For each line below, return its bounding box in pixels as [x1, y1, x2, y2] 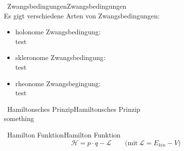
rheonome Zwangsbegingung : [15, 78, 101, 88]
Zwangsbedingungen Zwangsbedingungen [7, 1, 126, 11]
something [4, 113, 34, 123]
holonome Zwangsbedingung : [15, 27, 101, 37]
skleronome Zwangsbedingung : [15, 52, 106, 62]
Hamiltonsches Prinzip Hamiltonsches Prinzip [7, 104, 140, 114]
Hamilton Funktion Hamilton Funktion [7, 129, 121, 139]
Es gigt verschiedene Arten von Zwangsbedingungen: [4, 10, 160, 20]
